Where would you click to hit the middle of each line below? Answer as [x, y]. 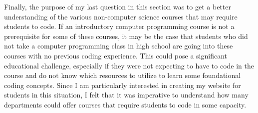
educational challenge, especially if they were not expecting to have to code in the [129, 65]
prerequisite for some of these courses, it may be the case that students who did [126, 36]
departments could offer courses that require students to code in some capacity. [125, 104]
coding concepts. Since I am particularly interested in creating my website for [123, 85]
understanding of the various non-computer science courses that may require [121, 16]
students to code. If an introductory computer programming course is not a [119, 26]
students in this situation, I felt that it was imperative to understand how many [126, 95]
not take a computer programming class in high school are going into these [119, 46]
